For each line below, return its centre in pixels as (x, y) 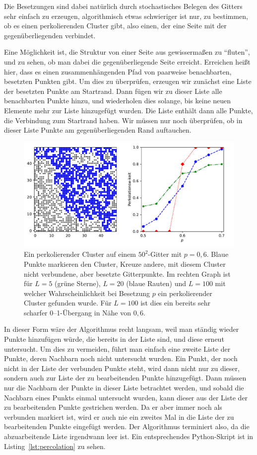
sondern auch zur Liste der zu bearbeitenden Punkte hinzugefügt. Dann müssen (125, 378)
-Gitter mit (165, 254)
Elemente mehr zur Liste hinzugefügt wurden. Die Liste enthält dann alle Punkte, (128, 110)
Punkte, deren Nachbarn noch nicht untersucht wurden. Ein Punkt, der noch (121, 358)
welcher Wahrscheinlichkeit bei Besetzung (87, 293)
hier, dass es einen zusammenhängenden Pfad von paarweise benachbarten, (118, 71)
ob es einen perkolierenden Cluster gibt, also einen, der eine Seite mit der (115, 26)
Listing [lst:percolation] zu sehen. (55, 446)
